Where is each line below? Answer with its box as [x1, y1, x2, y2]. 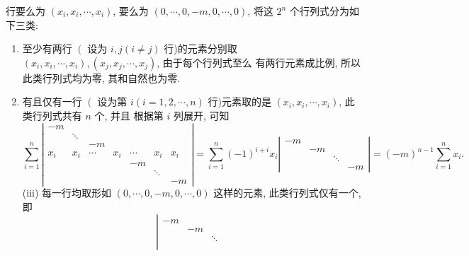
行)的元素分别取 [164, 41, 237, 56]
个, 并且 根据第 [94, 107, 164, 122]
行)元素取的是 [208, 94, 271, 109]
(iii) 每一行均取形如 [22, 185, 112, 200]
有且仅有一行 [22, 94, 82, 109]
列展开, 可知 [173, 107, 230, 122]
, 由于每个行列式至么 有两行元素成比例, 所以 [157, 54, 361, 69]
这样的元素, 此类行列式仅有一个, [213, 185, 361, 200]
